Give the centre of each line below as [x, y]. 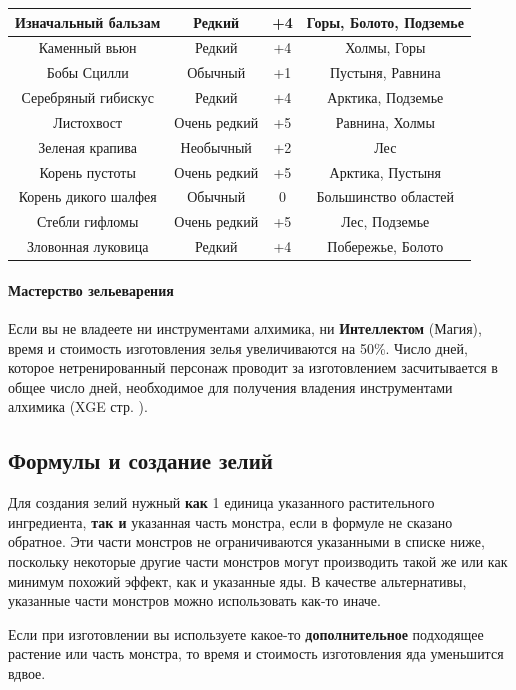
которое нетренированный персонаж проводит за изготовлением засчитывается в [253, 367]
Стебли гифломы [87, 221]
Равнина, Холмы [385, 121]
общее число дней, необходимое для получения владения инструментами [230, 386]
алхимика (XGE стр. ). [78, 406]
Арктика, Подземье [385, 97]
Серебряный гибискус [87, 97]
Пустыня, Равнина [385, 72]
